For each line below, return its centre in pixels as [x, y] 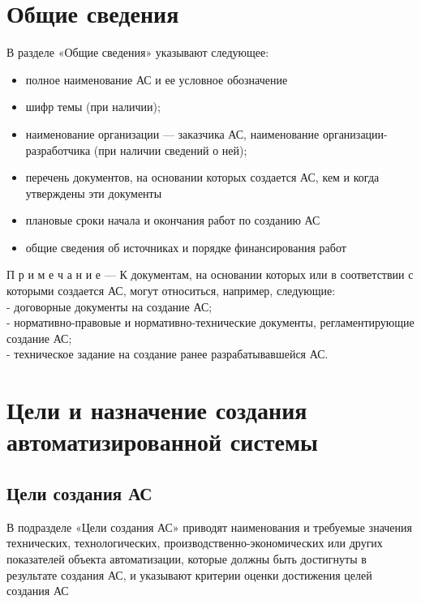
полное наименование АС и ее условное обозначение [157, 79]
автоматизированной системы [162, 441]
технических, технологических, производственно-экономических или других [195, 543]
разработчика [58, 150]
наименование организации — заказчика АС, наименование [172, 133]
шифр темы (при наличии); [93, 107]
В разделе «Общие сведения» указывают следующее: [138, 52]
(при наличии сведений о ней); [170, 150]
